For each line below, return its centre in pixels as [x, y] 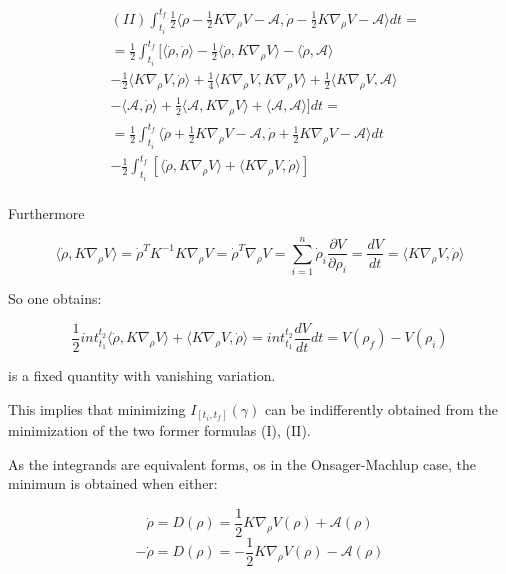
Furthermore [46, 212]
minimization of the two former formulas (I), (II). [159, 430]
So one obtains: [55, 298]
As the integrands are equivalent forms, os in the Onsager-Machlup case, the [242, 463]
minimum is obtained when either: [113, 483]
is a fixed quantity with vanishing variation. [142, 374]
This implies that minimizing [97, 408]
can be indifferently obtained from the [382, 408]
